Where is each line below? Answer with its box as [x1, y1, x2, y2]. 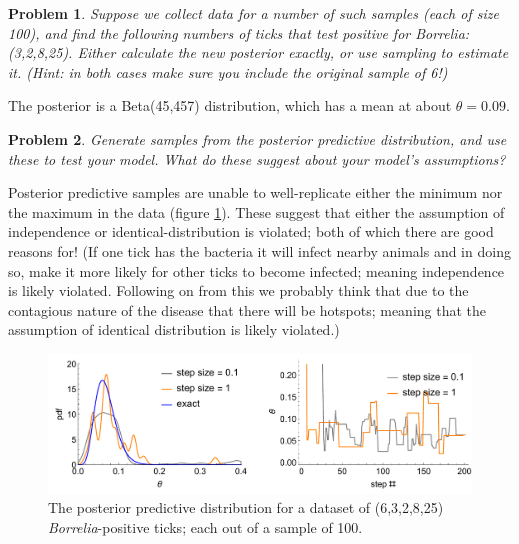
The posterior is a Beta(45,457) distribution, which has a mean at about [8, 95, 452, 116]
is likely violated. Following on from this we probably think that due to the [8, 280, 469, 301]
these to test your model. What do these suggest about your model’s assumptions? [8, 148, 506, 169]
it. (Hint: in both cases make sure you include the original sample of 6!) [8, 61, 448, 82]
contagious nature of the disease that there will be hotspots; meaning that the [8, 299, 487, 320]
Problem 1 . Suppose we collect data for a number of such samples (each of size [8, 3, 499, 23]
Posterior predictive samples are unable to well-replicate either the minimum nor [8, 182, 503, 203]
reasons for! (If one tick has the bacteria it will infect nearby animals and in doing [8, 240, 511, 261]
